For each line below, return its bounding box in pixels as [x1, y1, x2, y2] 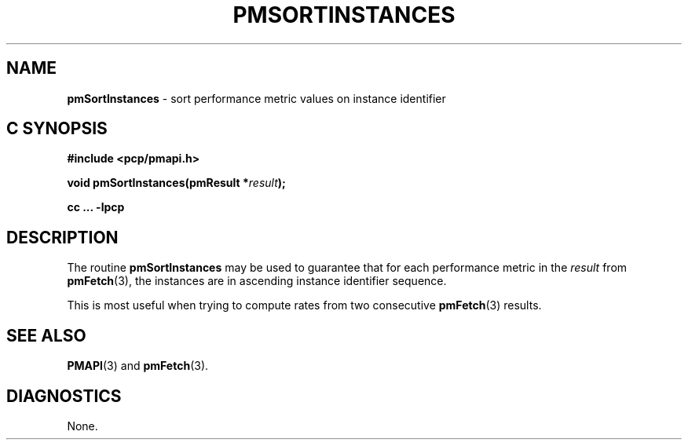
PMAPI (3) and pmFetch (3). [67, 359, 209, 373]
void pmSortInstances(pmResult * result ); [67, 176, 286, 190]
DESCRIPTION [6, 227, 119, 247]
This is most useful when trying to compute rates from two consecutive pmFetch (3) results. [67, 298, 542, 313]
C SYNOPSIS [6, 119, 108, 139]
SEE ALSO [6, 325, 86, 345]
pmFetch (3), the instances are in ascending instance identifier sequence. [67, 274, 447, 288]
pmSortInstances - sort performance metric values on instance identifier [67, 91, 446, 105]
